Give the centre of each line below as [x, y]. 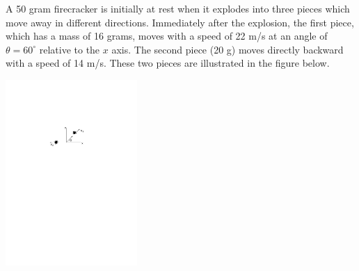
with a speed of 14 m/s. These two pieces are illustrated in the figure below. [168, 63]
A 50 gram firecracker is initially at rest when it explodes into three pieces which [178, 8]
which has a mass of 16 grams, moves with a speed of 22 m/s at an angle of [167, 36]
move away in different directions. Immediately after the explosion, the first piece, [180, 22]
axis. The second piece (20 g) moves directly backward [228, 49]
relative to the [70, 49]
